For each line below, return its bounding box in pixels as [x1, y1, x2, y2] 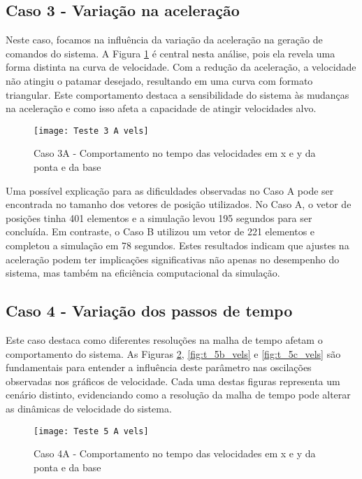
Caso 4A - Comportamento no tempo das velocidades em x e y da [34, 446, 316, 461]
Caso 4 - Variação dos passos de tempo [6, 300, 293, 321]
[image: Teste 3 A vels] [34, 125, 149, 136]
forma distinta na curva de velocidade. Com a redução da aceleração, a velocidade [6, 60, 356, 74]
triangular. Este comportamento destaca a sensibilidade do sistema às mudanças [6, 87, 349, 102]
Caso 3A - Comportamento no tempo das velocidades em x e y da [34, 146, 316, 160]
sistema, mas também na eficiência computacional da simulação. [6, 265, 280, 280]
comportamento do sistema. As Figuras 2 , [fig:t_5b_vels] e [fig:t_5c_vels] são [6, 346, 341, 361]
